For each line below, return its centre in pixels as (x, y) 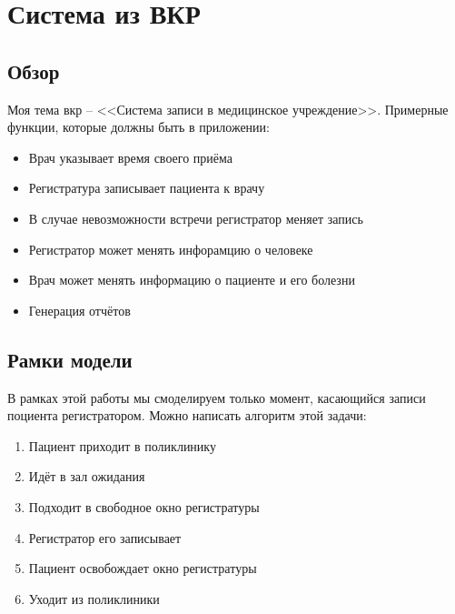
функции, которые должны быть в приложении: (138, 127)
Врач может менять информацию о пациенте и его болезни (192, 280)
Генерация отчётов (79, 310)
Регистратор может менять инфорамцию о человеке (171, 249)
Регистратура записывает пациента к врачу (147, 188)
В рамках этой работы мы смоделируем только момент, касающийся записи (217, 397)
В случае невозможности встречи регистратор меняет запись (196, 218)
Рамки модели (70, 359)
